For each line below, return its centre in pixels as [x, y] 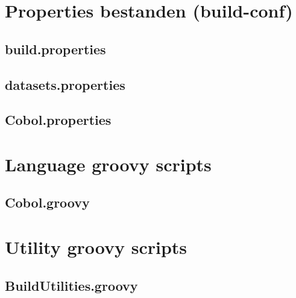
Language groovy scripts [108, 164]
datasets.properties [65, 84]
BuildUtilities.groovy [71, 285]
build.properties [55, 49]
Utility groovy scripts [96, 247]
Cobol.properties [58, 120]
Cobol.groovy [47, 202]
